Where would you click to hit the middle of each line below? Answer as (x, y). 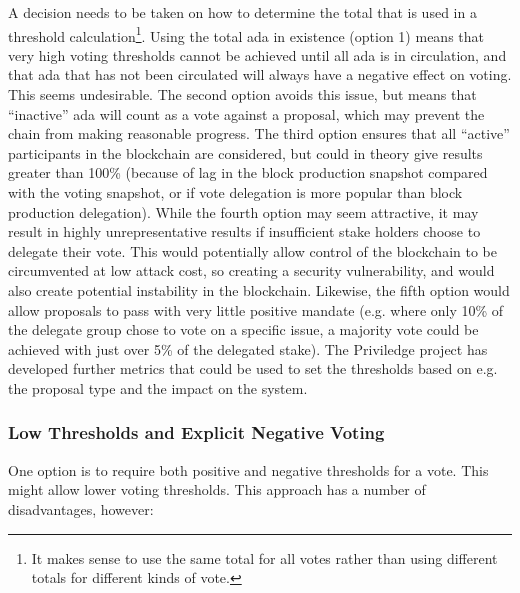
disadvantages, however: (81, 508)
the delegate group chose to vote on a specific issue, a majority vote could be (243, 329)
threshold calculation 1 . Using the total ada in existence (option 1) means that (246, 34)
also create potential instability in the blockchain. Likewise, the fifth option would (259, 289)
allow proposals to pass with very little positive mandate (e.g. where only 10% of (256, 309)
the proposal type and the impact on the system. (158, 387)
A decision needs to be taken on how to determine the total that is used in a (242, 12)
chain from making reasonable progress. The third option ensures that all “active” (259, 133)
